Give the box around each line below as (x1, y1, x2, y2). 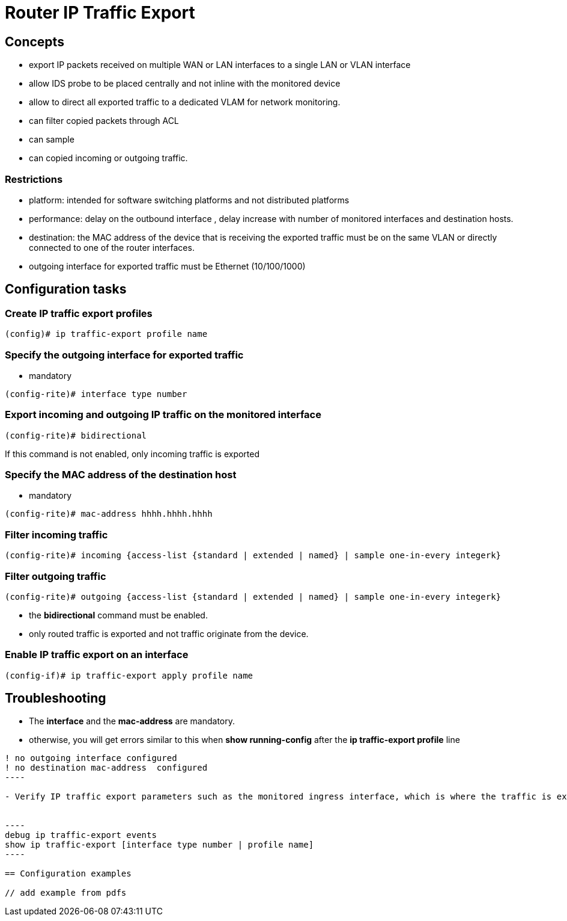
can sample (29, 134, 74, 145)
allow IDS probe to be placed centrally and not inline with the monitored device (29, 78, 341, 89)
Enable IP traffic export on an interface (5, 648, 189, 661)
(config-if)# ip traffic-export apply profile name (5, 670, 253, 680)
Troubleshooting (5, 691, 106, 706)
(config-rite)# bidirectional (5, 430, 147, 440)
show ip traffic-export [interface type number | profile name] (5, 840, 314, 850)
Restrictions (5, 173, 63, 185)
